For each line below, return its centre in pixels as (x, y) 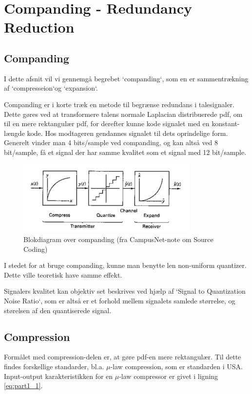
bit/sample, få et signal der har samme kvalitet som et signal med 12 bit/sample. (125, 152)
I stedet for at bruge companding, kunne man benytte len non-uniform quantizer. (125, 265)
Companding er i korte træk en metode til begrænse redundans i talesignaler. (119, 104)
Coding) (36, 249)
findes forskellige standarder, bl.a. (54, 366)
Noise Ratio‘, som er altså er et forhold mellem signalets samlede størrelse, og (120, 300)
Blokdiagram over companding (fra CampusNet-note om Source (118, 239)
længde (14, 133)
